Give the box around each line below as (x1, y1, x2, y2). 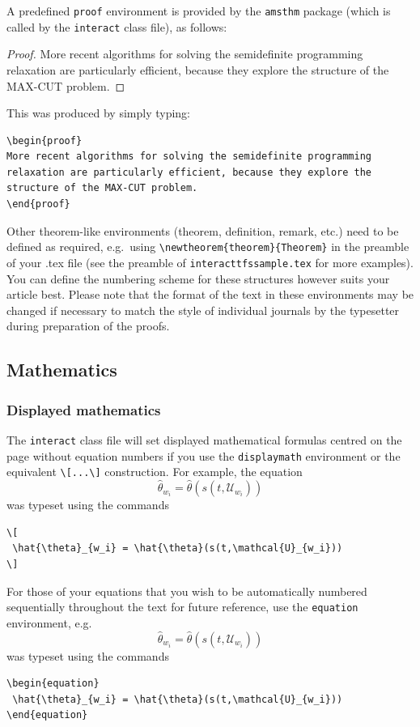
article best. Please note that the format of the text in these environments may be (6, 286, 414, 303)
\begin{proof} (6, 134, 83, 147)
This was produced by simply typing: (6, 104, 191, 121)
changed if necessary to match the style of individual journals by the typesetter (6, 301, 400, 318)
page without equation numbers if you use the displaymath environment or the (6, 447, 401, 464)
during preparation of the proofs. (6, 317, 170, 334)
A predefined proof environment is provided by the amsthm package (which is (6, 2, 391, 19)
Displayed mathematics (6, 399, 161, 419)
